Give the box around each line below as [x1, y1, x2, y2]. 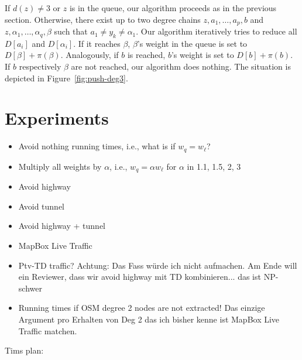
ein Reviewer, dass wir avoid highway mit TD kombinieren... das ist [18, 270, 261, 283]
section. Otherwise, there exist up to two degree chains [5, 13, 201, 25]
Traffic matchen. [18, 324, 77, 337]
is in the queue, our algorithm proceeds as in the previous [69, 2, 277, 13]
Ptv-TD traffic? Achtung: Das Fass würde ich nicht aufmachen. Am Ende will [18, 259, 297, 271]
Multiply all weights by [18, 160, 102, 172]
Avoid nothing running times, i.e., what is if [18, 140, 176, 152]
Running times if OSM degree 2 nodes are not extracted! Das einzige [18, 301, 265, 314]
